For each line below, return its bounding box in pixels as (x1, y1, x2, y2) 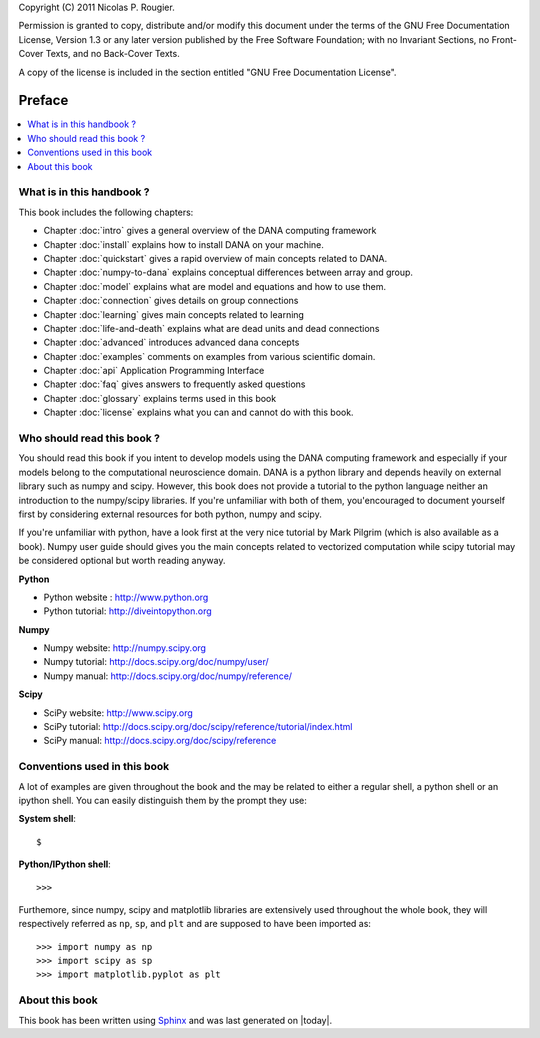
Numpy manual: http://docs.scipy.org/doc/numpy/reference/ (43, 670, 293, 682)
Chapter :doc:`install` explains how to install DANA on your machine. (43, 238, 325, 250)
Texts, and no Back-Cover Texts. (45, 48, 180, 60)
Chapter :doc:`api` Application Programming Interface (43, 365, 265, 377)
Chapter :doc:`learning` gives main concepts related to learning (43, 308, 305, 320)
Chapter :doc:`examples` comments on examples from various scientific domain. (43, 350, 376, 362)
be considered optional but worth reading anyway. (18, 555, 226, 567)
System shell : (18, 813, 77, 825)
